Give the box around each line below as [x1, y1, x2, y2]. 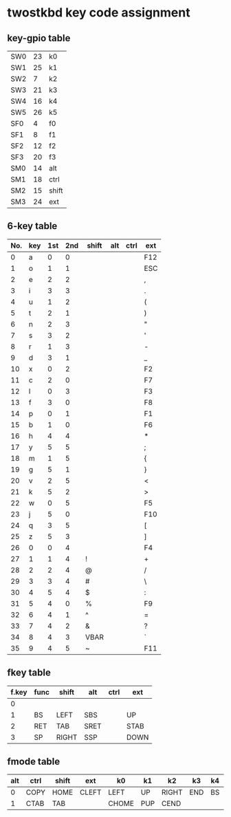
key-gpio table [7, 32, 71, 44]
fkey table [7, 667, 52, 679]
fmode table [7, 756, 60, 767]
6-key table [7, 220, 58, 232]
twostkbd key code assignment [7, 5, 190, 21]
